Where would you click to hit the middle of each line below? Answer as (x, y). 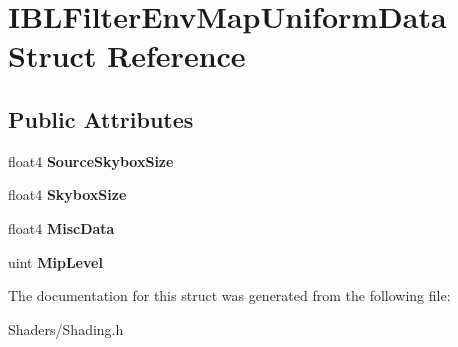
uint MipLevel (55, 261)
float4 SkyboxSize (67, 194)
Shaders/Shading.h (66, 328)
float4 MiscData (61, 227)
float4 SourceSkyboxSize (91, 160)
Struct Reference (127, 55)
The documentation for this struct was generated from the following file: (229, 295)
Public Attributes (101, 118)
